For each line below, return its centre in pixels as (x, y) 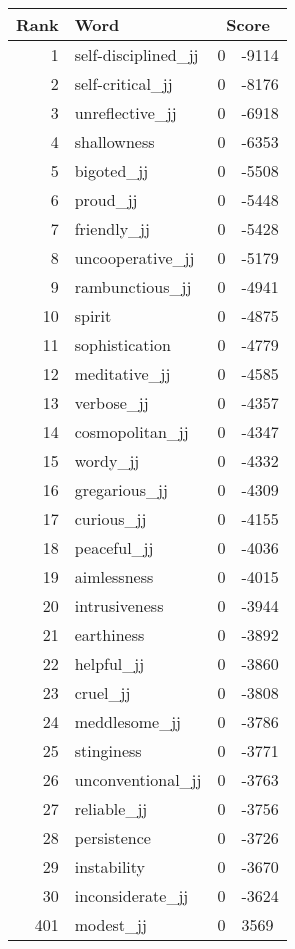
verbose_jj (111, 402)
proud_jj (106, 199)
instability (110, 866)
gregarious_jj (121, 489)
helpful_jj (109, 663)
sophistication (122, 344)
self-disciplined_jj (136, 54)
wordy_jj (107, 460)
